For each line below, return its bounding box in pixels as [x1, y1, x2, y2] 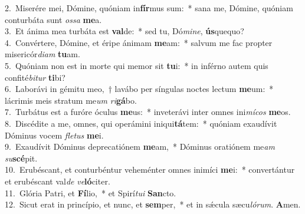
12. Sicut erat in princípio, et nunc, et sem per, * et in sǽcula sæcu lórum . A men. [5, 198, 301, 210]
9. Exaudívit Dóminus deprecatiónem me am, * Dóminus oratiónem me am [5, 140, 275, 153]
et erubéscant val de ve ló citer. [5, 175, 110, 187]
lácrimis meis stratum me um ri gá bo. [5, 94, 137, 106]
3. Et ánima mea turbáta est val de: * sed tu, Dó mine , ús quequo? [5, 25, 244, 37]
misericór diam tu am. [5, 48, 80, 60]
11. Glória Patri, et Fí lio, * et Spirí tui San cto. [5, 186, 176, 199]
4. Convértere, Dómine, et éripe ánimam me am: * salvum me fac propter [5, 36, 273, 48]
